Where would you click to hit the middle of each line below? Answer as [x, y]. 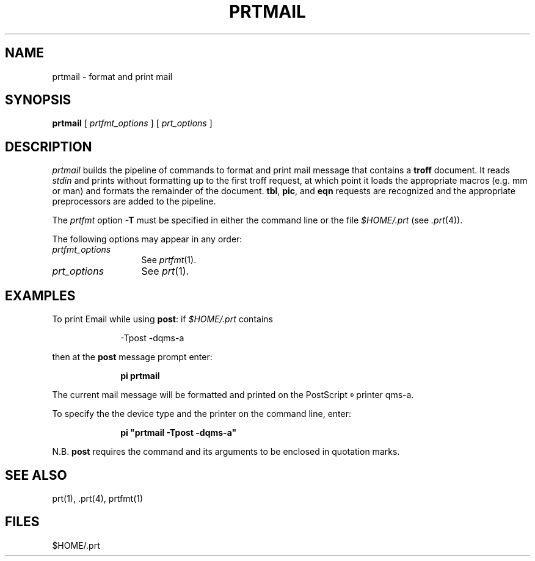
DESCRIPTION [49, 147]
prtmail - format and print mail [112, 76]
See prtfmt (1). [169, 260]
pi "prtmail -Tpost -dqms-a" [179, 433]
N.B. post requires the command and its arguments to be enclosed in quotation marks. [226, 452]
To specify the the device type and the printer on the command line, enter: [202, 414]
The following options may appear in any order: [147, 239]
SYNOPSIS [38, 100]
